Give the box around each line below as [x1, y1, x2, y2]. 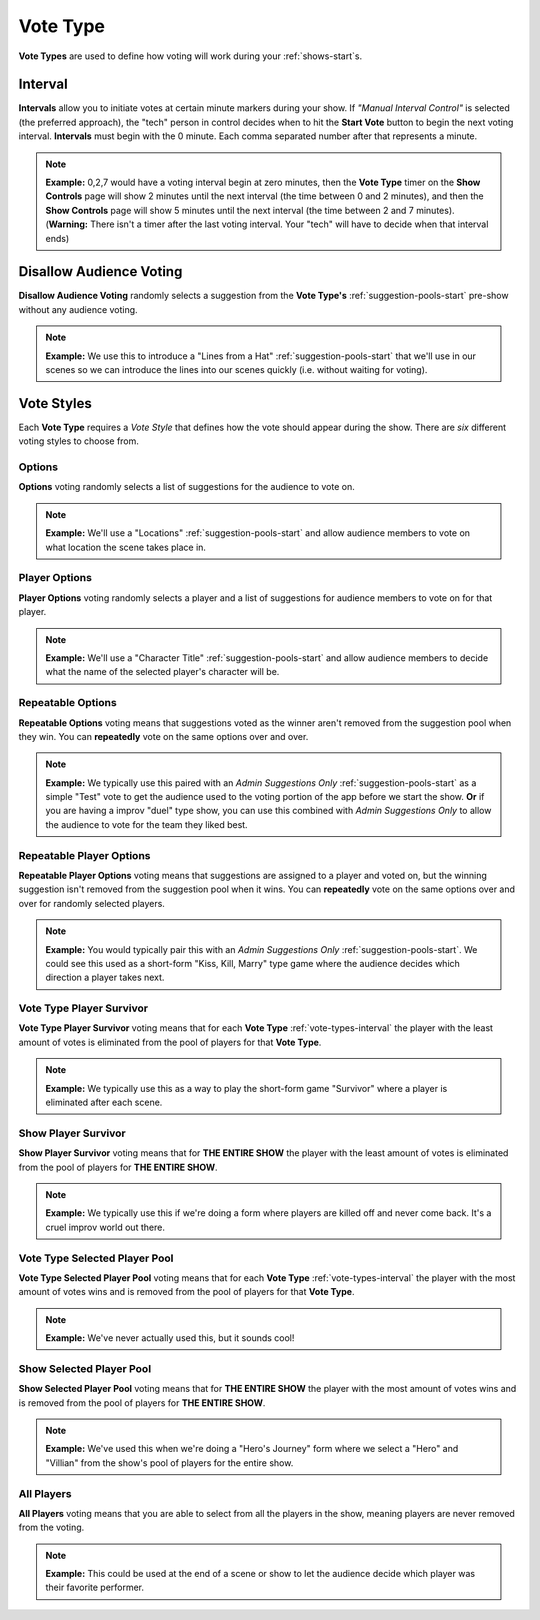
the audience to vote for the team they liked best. [45, 818, 249, 830]
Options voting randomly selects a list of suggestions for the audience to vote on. [18, 481, 355, 493]
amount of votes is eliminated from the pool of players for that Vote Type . [18, 1036, 322, 1048]
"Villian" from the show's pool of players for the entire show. [45, 1456, 294, 1469]
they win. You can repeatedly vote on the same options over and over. [18, 730, 309, 742]
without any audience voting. [18, 303, 139, 315]
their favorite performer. [45, 1581, 145, 1594]
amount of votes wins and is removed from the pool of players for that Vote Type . [18, 1286, 355, 1298]
